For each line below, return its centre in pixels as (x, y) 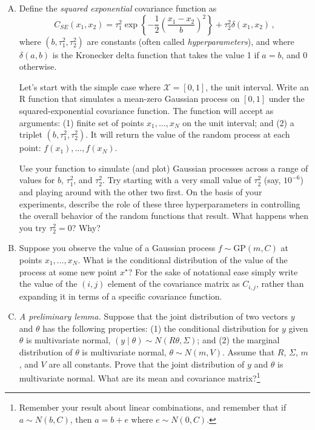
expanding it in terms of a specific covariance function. (121, 296)
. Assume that (249, 351)
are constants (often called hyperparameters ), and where (191, 41)
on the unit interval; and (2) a (238, 122)
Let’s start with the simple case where (90, 86)
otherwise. (38, 66)
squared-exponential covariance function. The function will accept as (146, 110)
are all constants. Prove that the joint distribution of (147, 364)
